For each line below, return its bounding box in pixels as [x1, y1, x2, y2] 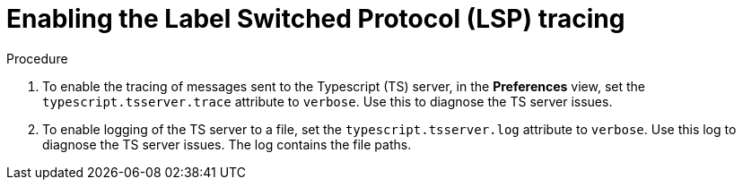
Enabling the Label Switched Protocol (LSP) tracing [6, 4, 625, 34]
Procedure [6, 50, 68, 66]
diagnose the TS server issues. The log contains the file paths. [42, 136, 412, 152]
